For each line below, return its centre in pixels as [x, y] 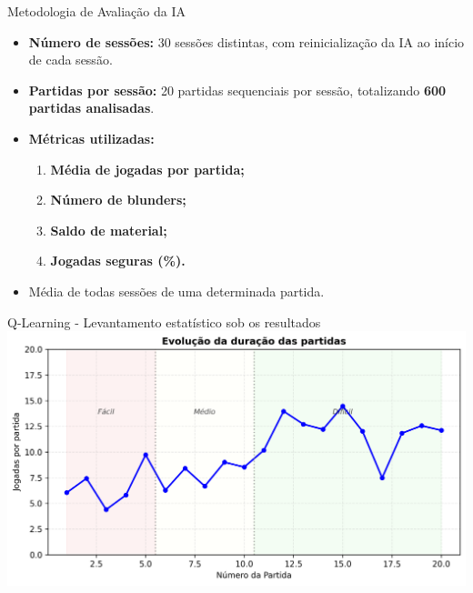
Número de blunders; [118, 200]
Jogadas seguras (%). [118, 261]
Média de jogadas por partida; [147, 169]
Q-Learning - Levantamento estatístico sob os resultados [164, 322]
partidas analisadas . [91, 108]
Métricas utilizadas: [91, 138]
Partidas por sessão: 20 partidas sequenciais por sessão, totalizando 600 [237, 90]
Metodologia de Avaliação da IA [96, 11]
